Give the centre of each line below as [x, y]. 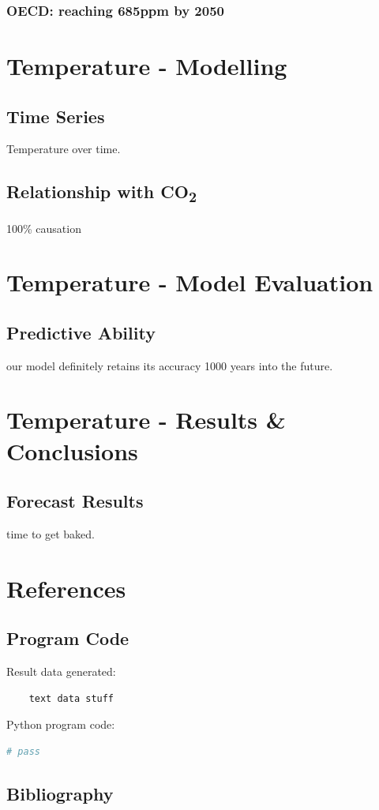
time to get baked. [51, 534]
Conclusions [72, 450]
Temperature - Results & [146, 420]
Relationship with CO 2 [101, 193]
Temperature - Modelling [147, 66]
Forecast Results [75, 501]
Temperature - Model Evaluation [190, 282]
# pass [23, 752]
